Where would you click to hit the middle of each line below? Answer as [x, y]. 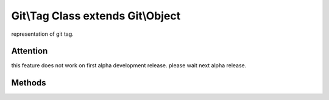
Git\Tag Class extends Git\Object [96, 16]
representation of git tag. [43, 34]
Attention [30, 51]
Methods [29, 83]
